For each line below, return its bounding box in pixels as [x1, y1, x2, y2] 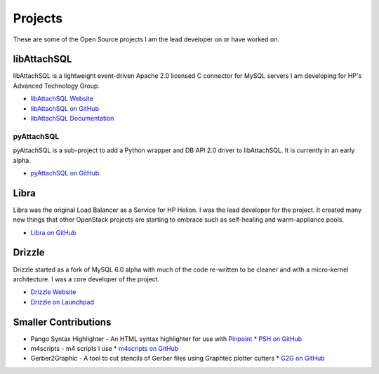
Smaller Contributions [13, 316, 112, 328]
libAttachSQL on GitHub [30, 104, 100, 112]
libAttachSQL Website [30, 95, 94, 103]
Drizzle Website [30, 288, 77, 296]
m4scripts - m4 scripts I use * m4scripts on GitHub [30, 345, 179, 352]
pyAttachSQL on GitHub [30, 168, 100, 177]
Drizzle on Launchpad [30, 298, 95, 306]
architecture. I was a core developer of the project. [13, 274, 160, 283]
